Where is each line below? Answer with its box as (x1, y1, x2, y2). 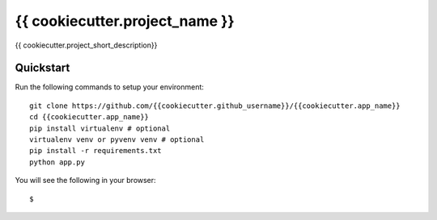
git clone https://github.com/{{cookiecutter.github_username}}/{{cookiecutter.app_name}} (29, 101, 401, 110)
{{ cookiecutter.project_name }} (15, 12, 235, 30)
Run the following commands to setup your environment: (15, 82, 204, 92)
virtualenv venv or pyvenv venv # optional (29, 135, 205, 144)
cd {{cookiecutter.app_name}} (29, 113, 150, 122)
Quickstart (15, 61, 70, 75)
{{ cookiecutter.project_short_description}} (15, 40, 158, 50)
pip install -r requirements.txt (29, 146, 162, 156)
